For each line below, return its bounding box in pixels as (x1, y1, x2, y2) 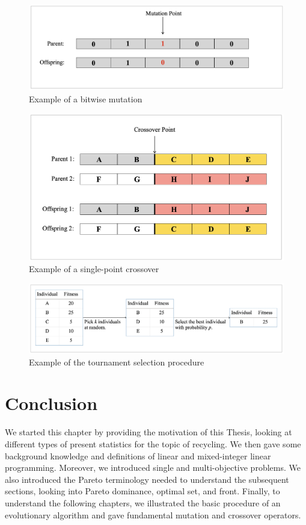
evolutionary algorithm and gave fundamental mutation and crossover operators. (5, 508, 301, 521)
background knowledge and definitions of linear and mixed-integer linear (5, 449, 271, 462)
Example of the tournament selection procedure (29, 355, 204, 368)
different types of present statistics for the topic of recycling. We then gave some (5, 437, 301, 450)
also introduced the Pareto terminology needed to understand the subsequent (5, 473, 289, 485)
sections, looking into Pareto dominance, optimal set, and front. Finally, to (5, 485, 280, 497)
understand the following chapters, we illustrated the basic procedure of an (5, 496, 281, 509)
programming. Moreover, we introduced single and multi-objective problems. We (5, 461, 301, 474)
